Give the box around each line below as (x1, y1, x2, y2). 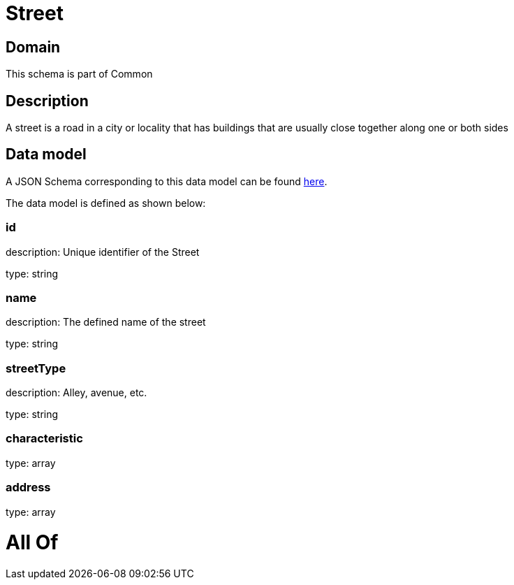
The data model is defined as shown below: (6, 196, 206, 209)
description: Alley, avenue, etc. (6, 387, 147, 399)
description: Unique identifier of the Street (6, 245, 200, 258)
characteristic (6, 431, 83, 446)
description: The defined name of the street (6, 316, 206, 328)
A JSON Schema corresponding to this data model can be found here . (6, 175, 328, 187)
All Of (6, 530, 59, 555)
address (6, 480, 51, 495)
